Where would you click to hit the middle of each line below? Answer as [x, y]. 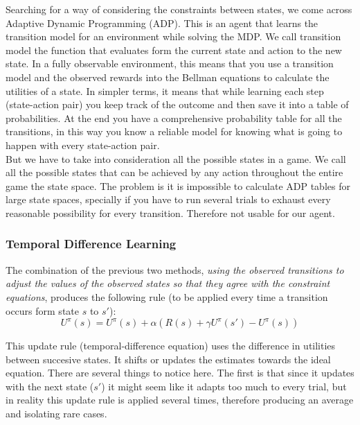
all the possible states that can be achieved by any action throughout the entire [174, 172]
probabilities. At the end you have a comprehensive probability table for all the [174, 118]
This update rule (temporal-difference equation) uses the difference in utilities [171, 346]
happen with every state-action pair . [83, 145]
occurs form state [42, 310]
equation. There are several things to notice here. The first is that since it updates [180, 373]
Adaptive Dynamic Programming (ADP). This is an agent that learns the [162, 23]
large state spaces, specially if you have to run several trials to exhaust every [168, 199]
